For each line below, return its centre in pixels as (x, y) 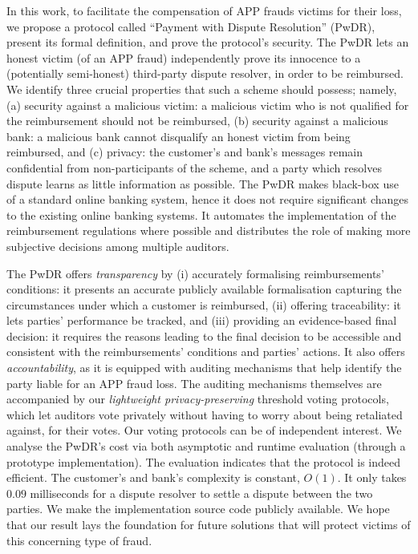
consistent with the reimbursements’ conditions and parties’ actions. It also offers (206, 352)
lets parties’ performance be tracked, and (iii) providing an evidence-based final (202, 320)
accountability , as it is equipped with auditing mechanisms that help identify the (204, 368)
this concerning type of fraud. (79, 540)
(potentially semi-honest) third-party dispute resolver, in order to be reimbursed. (205, 73)
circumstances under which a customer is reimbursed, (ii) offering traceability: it (204, 304)
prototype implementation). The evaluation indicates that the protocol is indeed (204, 461)
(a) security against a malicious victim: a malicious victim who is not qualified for (208, 105)
